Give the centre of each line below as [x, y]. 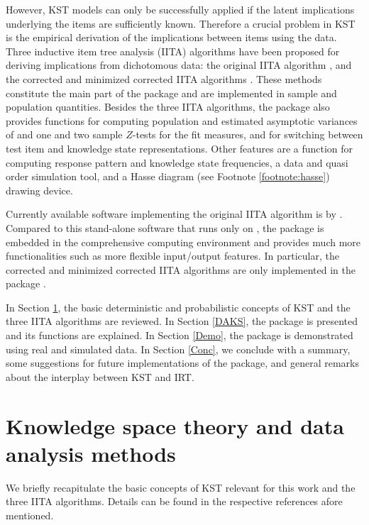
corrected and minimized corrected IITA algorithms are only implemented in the [181, 269]
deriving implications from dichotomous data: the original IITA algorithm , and [179, 65]
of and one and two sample [64, 134]
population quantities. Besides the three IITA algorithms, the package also [168, 107]
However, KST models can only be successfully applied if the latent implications [180, 9]
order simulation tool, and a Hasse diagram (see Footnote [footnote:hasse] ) [168, 176]
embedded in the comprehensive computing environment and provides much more [183, 242]
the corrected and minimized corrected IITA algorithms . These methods [164, 78]
